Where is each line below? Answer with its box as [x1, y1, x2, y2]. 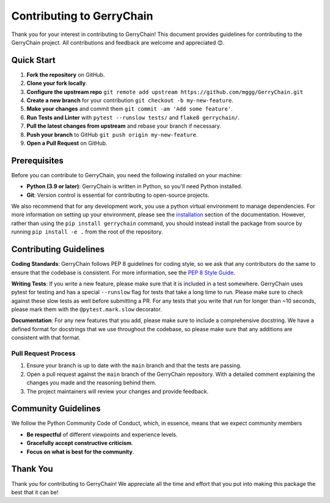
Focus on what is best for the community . [26, 448, 134, 455]
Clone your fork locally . [26, 79, 87, 87]
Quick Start [11, 55, 56, 65]
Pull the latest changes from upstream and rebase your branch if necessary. [26, 122, 221, 130]
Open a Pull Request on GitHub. [26, 139, 108, 147]
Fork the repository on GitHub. [26, 71, 105, 78]
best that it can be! [11, 488, 59, 496]
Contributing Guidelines [11, 244, 105, 255]
